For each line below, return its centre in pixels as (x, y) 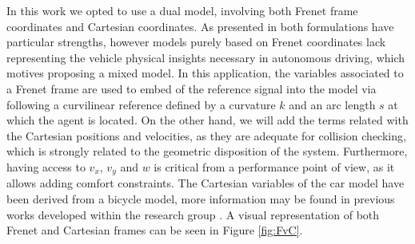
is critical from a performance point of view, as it (274, 166)
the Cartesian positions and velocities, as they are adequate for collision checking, (206, 135)
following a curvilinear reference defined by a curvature (141, 104)
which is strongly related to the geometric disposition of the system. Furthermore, (207, 151)
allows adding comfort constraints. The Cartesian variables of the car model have (206, 183)
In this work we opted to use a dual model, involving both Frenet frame (182, 10)
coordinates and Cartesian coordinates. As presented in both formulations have (200, 26)
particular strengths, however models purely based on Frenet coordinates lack (196, 42)
